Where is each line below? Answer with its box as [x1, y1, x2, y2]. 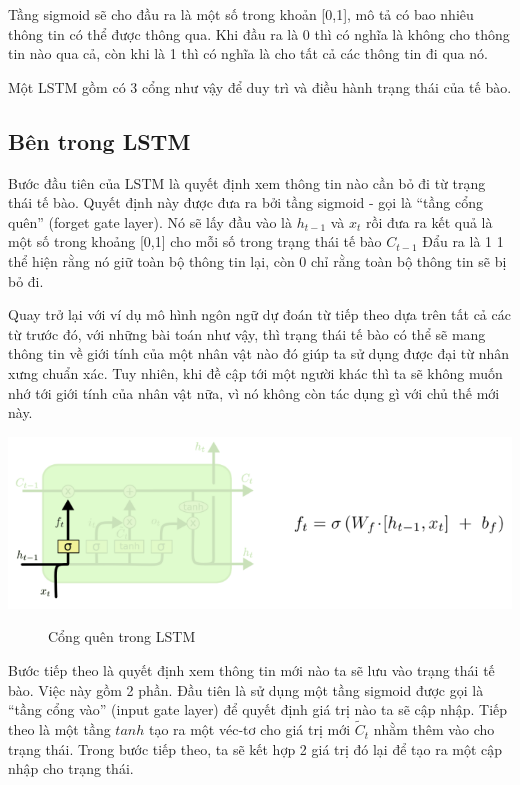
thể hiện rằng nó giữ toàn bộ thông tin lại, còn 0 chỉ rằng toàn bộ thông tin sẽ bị [8, 250, 507, 271]
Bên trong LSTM [8, 125, 191, 156]
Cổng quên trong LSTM [48, 626, 196, 647]
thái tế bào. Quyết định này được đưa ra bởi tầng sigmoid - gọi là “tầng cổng [8, 192, 483, 213]
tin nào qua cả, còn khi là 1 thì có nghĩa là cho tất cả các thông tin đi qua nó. [8, 43, 488, 64]
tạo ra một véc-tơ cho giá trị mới [148, 719, 351, 740]
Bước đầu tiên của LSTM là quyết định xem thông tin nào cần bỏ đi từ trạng [8, 172, 486, 193]
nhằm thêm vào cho [373, 719, 495, 740]
